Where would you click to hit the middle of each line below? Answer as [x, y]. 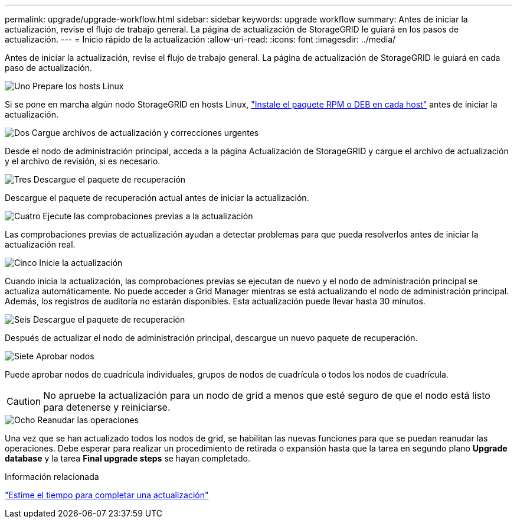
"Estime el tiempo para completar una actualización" [107, 495]
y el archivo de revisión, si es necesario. [83, 161]
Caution [24, 401]
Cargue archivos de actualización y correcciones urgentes [145, 133]
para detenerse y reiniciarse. [107, 407]
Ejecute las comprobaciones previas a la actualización [148, 216]
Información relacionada [52, 477]
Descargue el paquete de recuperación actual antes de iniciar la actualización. [157, 198]
